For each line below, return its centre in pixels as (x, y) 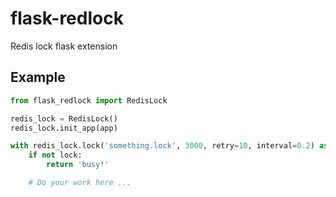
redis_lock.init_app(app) (64, 128)
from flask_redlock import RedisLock (89, 100)
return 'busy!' (78, 165)
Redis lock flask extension (64, 46)
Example (38, 77)
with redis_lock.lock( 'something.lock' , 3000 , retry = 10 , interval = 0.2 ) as (169, 146)
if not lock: (55, 155)
